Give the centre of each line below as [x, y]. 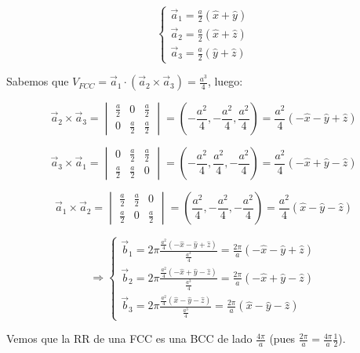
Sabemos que [38, 81]
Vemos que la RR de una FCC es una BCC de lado [129, 338]
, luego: [225, 81]
